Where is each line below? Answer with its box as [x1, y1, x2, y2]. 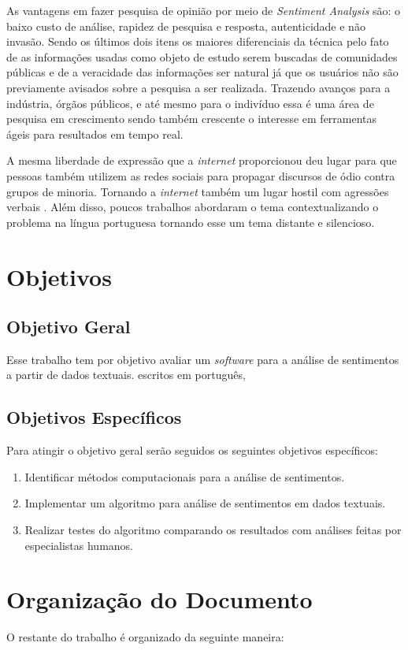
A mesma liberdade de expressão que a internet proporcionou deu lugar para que [6, 152, 397, 169]
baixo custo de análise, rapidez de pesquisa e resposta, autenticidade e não [6, 17, 365, 34]
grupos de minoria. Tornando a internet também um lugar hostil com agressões [6, 183, 389, 199]
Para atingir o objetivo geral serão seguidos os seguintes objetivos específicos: [6, 442, 378, 459]
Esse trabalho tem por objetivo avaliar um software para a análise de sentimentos [6, 351, 399, 367]
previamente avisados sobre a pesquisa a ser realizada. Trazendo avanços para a [6, 79, 391, 95]
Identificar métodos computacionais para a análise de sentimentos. [24, 468, 345, 485]
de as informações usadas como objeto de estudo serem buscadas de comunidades [6, 48, 398, 65]
